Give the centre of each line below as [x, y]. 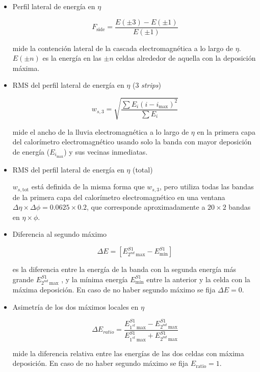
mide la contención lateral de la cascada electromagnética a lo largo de [123, 48]
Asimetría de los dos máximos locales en [75, 306]
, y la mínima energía [95, 279]
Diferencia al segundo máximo [60, 234]
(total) [142, 169]
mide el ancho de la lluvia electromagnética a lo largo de [101, 131]
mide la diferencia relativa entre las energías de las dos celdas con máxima [128, 353]
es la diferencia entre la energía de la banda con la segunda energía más [124, 269]
